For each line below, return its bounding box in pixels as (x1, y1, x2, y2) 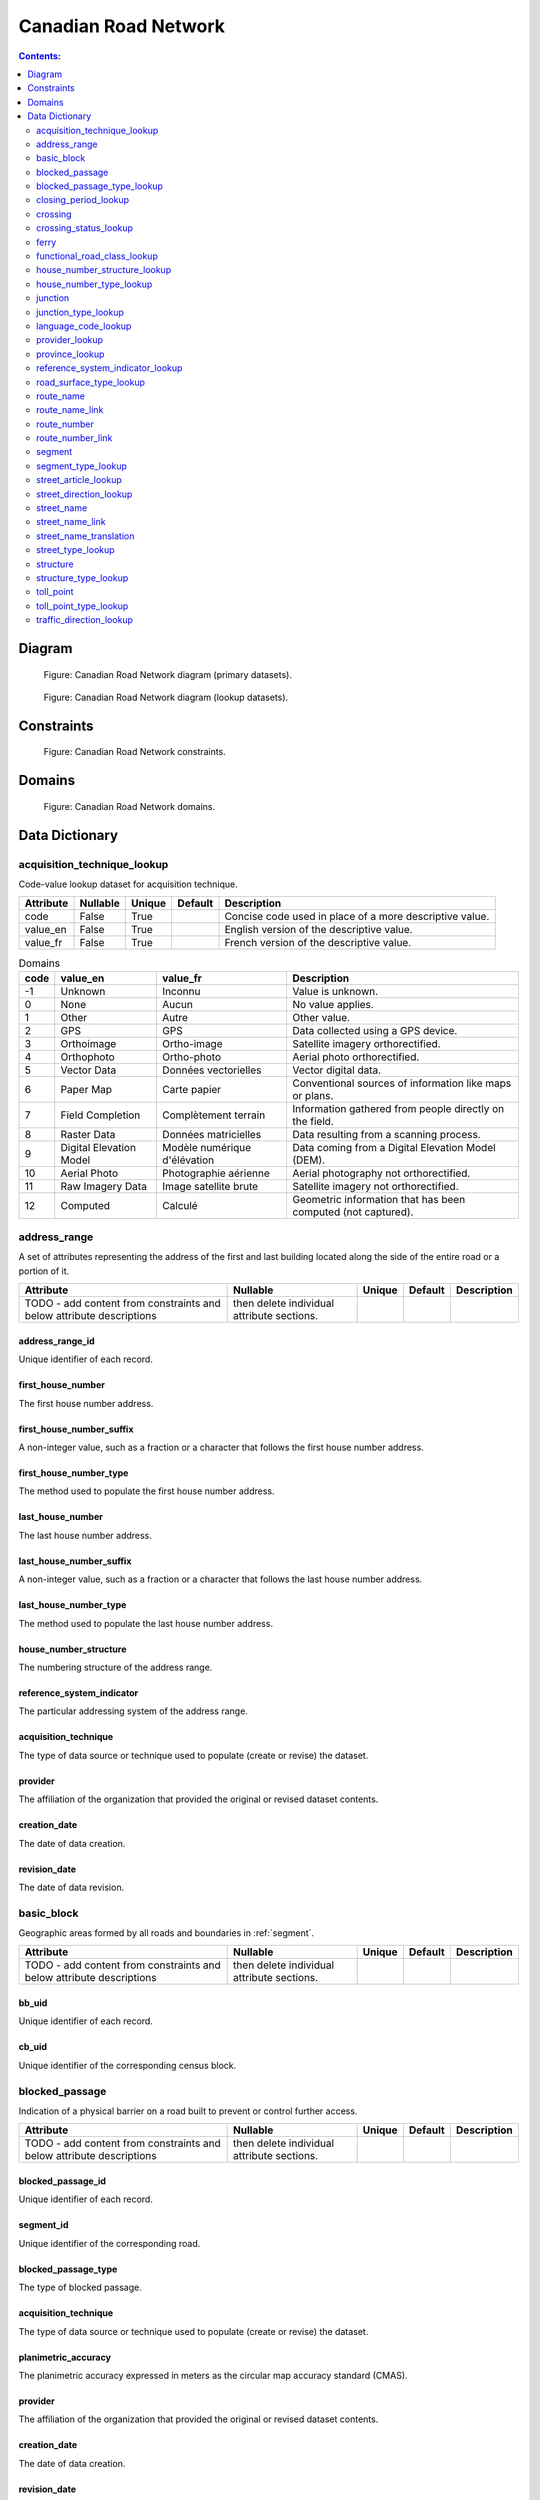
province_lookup (36, 348, 105, 360)
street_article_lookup (36, 474, 122, 486)
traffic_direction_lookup (36, 614, 134, 626)
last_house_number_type (18, 1599, 127, 1611)
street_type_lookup (36, 544, 115, 556)
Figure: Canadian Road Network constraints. (43, 746, 227, 758)
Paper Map (60, 1082, 113, 1096)
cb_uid (18, 2041, 48, 2053)
